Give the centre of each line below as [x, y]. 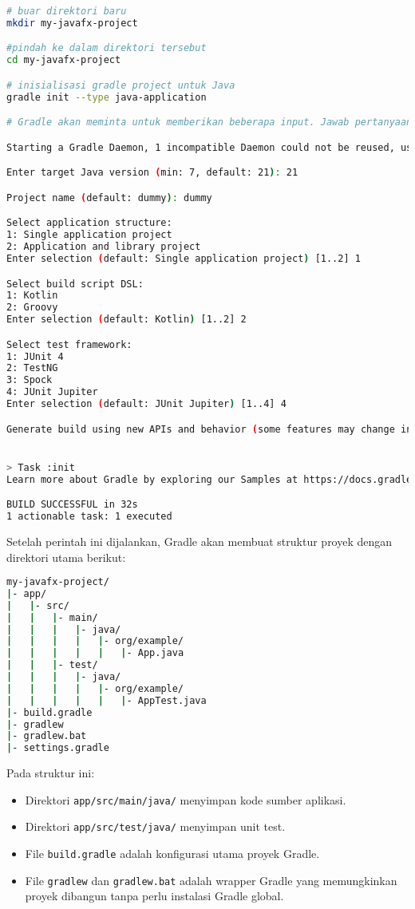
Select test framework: [69, 344]
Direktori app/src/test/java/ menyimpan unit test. [155, 826]
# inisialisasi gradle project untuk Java [121, 85]
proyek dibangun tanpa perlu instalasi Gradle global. [154, 896]
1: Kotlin [32, 296]
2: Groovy [32, 308]
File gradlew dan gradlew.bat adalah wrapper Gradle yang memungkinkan [211, 880]
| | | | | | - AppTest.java [107, 700]
